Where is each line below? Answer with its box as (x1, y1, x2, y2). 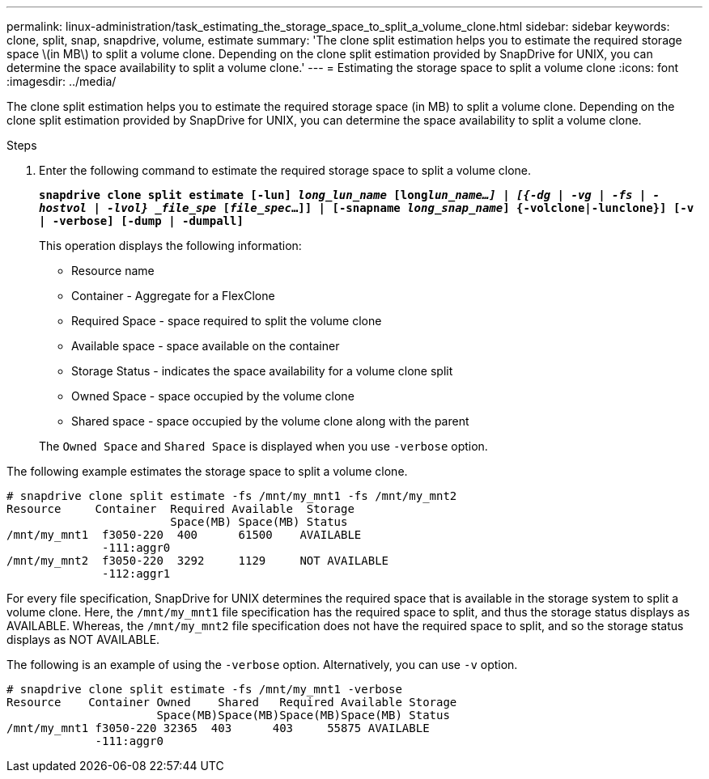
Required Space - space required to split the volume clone (71, 314, 382, 328)
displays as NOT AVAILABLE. (6, 633, 160, 646)
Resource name (71, 264, 155, 277)
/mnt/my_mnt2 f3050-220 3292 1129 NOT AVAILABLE (6, 554, 389, 567)
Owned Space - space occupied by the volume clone (71, 389, 354, 403)
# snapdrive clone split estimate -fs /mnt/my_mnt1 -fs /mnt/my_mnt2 (6, 489, 457, 502)
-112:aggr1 (102, 567, 171, 580)
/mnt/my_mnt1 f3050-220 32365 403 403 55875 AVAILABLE (6, 722, 430, 735)
